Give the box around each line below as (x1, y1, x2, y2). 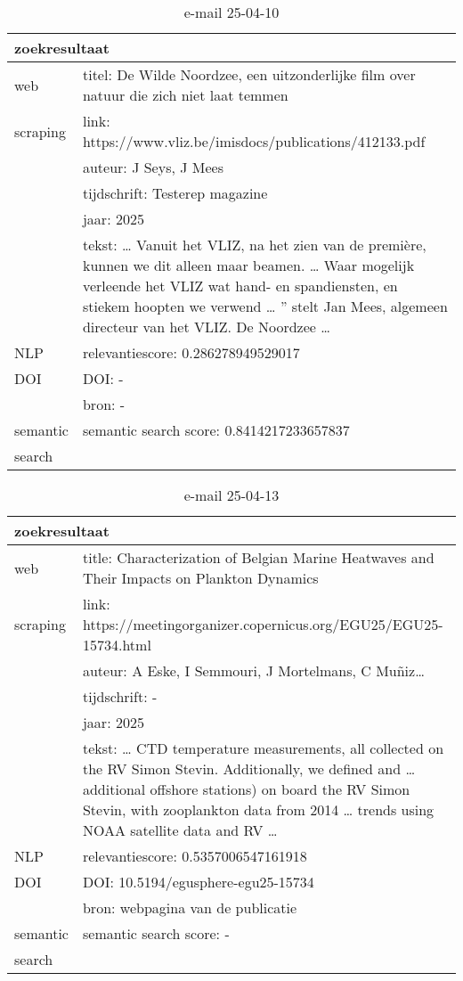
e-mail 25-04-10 (183, 2, 280, 22)
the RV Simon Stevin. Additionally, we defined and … (82, 758, 416, 779)
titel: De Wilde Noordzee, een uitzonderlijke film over (82, 64, 416, 85)
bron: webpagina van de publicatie (82, 897, 297, 918)
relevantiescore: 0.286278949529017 (82, 342, 300, 363)
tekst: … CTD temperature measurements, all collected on (82, 738, 444, 758)
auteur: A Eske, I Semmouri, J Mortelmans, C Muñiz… (82, 660, 425, 681)
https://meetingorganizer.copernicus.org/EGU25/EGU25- (82, 614, 443, 634)
